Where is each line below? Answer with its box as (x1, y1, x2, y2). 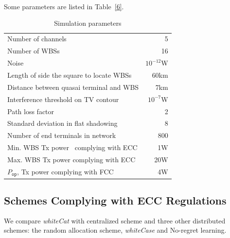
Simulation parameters (54, 17, 122, 28)
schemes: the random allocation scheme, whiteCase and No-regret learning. (4, 225, 227, 235)
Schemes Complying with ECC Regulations (4, 193, 227, 208)
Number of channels (7, 34, 67, 44)
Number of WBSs (7, 46, 60, 56)
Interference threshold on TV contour (7, 94, 119, 104)
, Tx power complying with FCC (17, 166, 114, 176)
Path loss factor (7, 106, 54, 116)
